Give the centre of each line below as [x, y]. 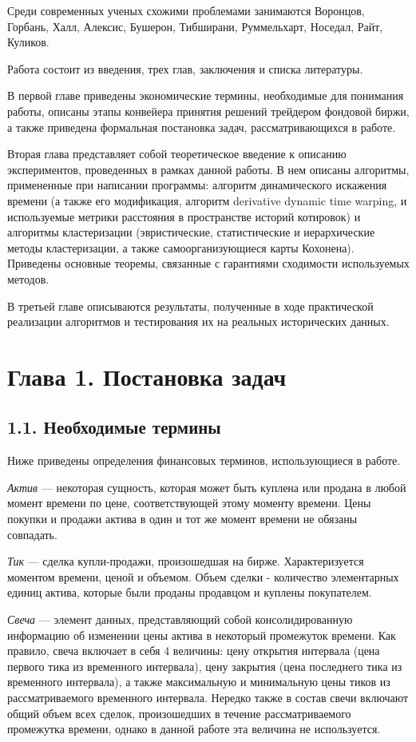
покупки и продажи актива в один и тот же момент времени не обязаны [182, 519]
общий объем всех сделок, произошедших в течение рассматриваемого [179, 713]
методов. [28, 278]
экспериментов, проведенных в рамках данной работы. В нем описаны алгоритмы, [208, 169]
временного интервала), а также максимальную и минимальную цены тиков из [199, 682]
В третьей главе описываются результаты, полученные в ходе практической [190, 306]
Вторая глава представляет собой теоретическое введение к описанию [177, 154]
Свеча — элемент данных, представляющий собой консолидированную [180, 619]
